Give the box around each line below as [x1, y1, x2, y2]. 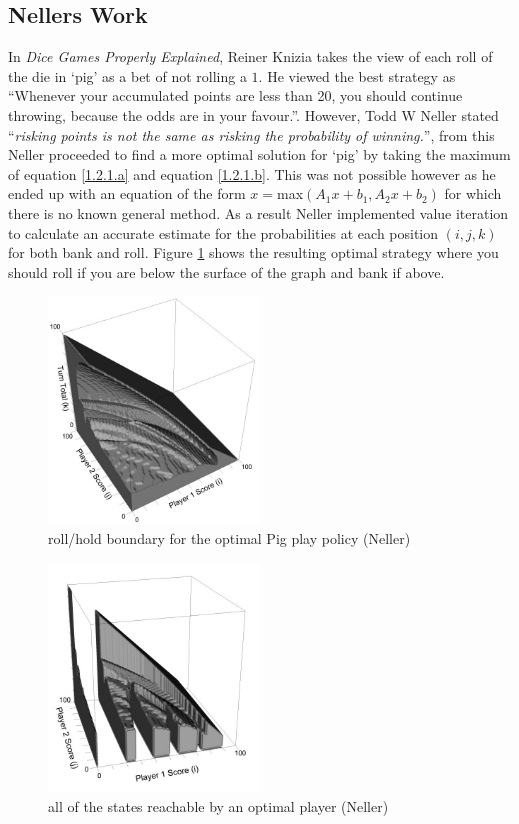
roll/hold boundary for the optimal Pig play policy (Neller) [48, 528, 411, 549]
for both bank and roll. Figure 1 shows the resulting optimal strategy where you [8, 242, 499, 263]
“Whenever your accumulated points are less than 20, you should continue [8, 85, 463, 106]
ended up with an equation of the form [8, 183, 246, 204]
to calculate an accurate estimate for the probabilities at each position [8, 222, 439, 243]
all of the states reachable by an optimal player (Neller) [48, 796, 389, 817]
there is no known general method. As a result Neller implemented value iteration [8, 202, 509, 223]
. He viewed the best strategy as [258, 65, 456, 86]
